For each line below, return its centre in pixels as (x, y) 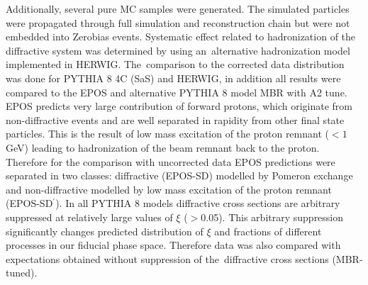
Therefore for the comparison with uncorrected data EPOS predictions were (171, 161)
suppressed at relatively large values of (89, 217)
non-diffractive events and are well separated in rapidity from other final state (175, 119)
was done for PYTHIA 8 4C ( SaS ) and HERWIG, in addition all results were (173, 78)
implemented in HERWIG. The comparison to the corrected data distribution (175, 64)
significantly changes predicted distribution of (105, 231)
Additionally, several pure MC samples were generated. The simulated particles (178, 9)
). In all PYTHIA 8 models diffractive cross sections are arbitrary (198, 203)
